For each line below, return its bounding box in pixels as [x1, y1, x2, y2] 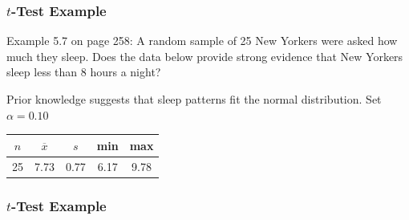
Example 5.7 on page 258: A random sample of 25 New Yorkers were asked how [6, 32, 398, 49]
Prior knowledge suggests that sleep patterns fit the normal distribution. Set [6, 91, 382, 107]
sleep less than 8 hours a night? [6, 63, 161, 80]
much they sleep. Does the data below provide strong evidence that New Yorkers [6, 47, 403, 64]
